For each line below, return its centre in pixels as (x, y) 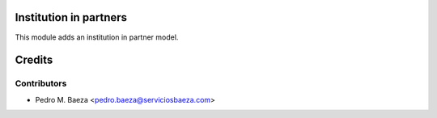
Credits (34, 60)
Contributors (41, 83)
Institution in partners (71, 17)
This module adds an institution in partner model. (97, 37)
